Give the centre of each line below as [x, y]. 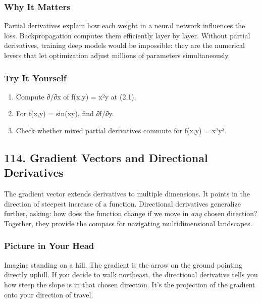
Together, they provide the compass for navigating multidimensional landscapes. [128, 223]
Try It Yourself [35, 78]
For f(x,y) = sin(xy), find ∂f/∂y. [65, 113]
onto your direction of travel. [49, 294]
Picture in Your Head [49, 246]
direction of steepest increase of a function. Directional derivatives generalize [122, 203]
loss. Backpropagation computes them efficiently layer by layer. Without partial [127, 35]
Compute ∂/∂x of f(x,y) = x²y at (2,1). [76, 96]
